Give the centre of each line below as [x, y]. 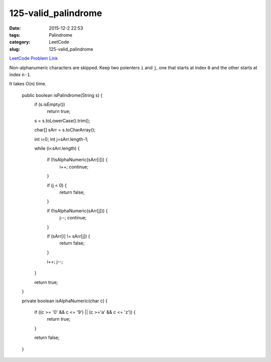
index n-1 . [20, 74]
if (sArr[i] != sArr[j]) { [69, 236]
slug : [15, 49]
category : [20, 42]
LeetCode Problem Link [34, 58]
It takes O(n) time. [28, 84]
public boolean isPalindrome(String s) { [62, 95]
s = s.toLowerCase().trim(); [62, 120]
